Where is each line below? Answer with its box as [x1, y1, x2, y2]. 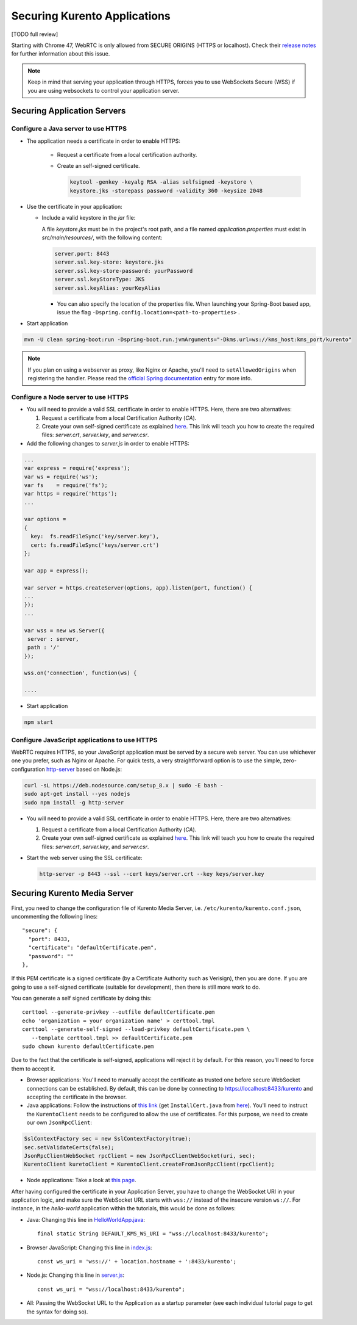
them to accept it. [11, 1065, 56, 1072]
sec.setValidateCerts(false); [24, 1144, 115, 1150]
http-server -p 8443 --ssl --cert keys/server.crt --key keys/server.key [39, 870, 264, 878]
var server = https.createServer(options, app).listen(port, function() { [24, 584, 253, 591]
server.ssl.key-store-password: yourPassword [54, 267, 193, 274]
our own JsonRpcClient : [26, 1119, 93, 1126]
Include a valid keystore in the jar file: [41, 214, 136, 222]
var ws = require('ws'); [24, 473, 99, 480]
